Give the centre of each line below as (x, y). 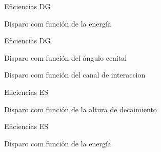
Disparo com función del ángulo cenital (66, 57)
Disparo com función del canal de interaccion (75, 75)
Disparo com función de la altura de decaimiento (80, 109)
